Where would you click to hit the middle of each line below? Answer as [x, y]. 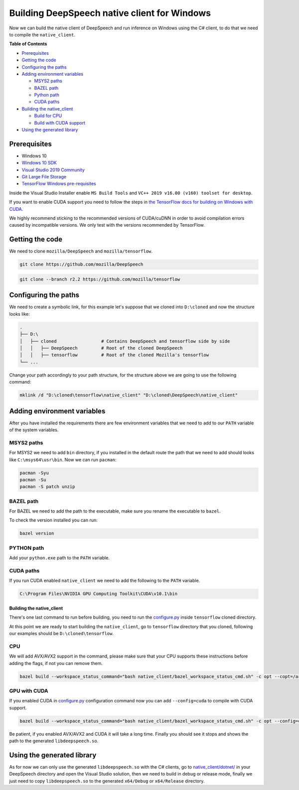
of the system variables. [34, 430]
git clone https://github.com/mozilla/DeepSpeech [81, 264]
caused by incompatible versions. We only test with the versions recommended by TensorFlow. [107, 225]
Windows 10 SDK [39, 163]
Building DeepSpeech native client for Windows [110, 13]
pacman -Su [33, 480]
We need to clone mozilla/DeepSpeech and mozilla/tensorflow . [81, 251]
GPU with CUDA [29, 691]
